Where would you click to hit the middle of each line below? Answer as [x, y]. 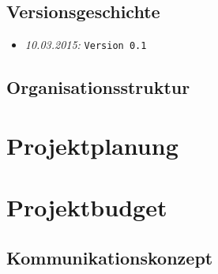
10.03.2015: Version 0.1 [86, 45]
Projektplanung [92, 145]
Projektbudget [87, 207]
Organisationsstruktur [98, 87]
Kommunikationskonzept [110, 257]
